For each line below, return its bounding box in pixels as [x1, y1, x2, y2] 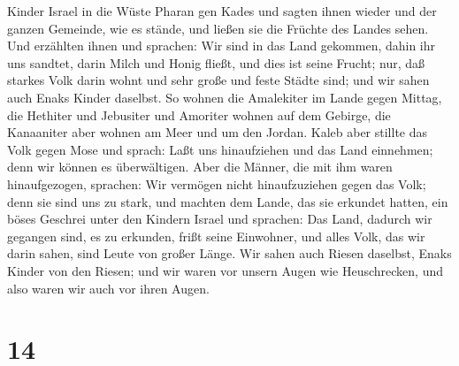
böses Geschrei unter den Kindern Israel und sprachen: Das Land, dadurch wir [7, 210, 432, 228]
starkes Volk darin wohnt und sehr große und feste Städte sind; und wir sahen [7, 71, 430, 89]
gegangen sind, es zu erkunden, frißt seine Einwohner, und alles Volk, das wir [7, 226, 425, 245]
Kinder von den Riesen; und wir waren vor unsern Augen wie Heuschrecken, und [7, 261, 443, 279]
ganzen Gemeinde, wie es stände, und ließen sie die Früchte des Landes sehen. [7, 19, 429, 37]
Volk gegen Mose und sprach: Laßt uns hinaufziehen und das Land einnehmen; [7, 140, 433, 158]
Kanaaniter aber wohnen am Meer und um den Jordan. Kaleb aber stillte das [7, 123, 428, 141]
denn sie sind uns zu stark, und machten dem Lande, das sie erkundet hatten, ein [7, 192, 448, 210]
